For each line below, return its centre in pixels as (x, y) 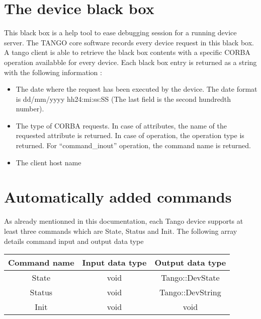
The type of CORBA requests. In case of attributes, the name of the (121, 125)
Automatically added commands (118, 197)
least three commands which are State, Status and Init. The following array (121, 231)
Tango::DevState (190, 278)
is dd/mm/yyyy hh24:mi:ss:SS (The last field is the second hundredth (123, 99)
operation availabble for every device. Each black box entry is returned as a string (130, 62)
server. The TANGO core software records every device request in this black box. (129, 42)
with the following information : (53, 72)
